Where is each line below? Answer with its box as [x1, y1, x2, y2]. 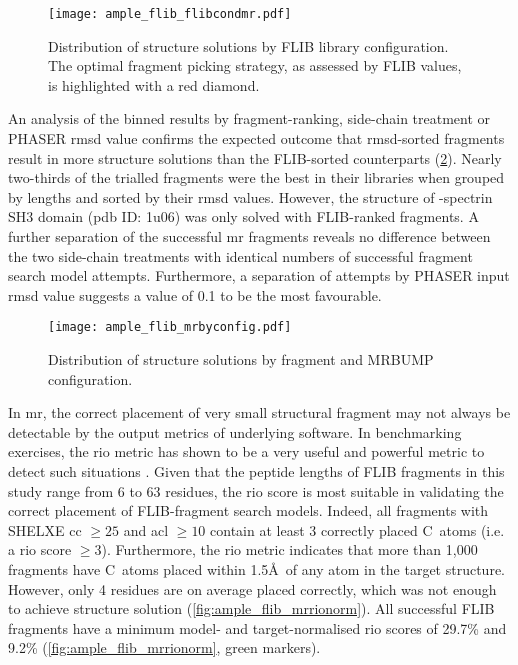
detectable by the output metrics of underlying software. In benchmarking [8, 421, 462, 442]
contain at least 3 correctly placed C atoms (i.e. [210, 519, 505, 540]
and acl [123, 519, 169, 540]
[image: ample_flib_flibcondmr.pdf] [48, 7, 292, 21]
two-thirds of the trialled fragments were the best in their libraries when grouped [8, 167, 505, 188]
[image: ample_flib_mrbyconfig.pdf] [48, 320, 292, 335]
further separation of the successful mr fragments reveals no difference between [8, 226, 491, 246]
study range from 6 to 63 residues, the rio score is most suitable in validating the [8, 480, 504, 501]
